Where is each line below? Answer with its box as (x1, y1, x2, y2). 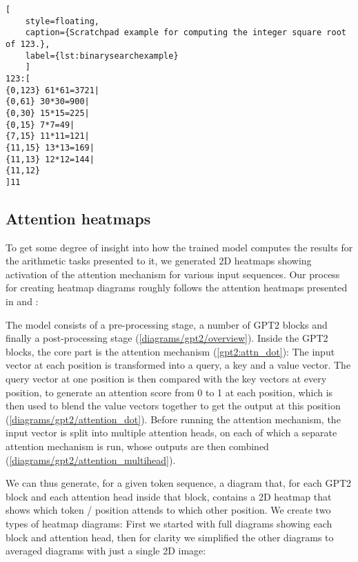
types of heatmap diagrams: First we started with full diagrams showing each (6, 516, 332, 530)
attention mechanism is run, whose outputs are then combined (6, 439, 269, 454)
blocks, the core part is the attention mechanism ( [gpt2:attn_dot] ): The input (6, 344, 335, 358)
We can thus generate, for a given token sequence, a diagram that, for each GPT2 (6, 476, 352, 490)
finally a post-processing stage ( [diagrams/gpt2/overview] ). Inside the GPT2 (6, 331, 328, 345)
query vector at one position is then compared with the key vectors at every (6, 371, 327, 386)
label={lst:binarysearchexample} (25, 50, 179, 61)
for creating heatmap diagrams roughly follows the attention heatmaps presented (6, 280, 348, 295)
